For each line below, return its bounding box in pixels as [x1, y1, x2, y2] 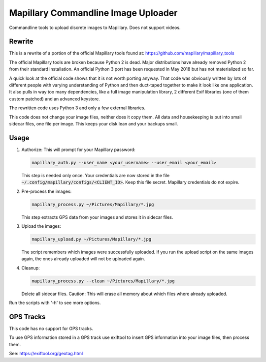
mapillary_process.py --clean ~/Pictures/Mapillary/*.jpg [32, 278, 175, 284]
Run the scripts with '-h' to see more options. [9, 300, 101, 306]
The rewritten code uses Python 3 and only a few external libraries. [9, 105, 145, 111]
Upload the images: [21, 223, 61, 229]
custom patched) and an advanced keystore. [9, 96, 100, 102]
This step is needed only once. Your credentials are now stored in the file [21, 172, 170, 178]
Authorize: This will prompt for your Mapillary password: [21, 147, 135, 152]
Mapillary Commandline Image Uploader [9, 7, 178, 18]
